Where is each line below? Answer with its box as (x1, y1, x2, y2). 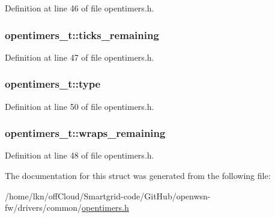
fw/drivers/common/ (5, 201, 82, 214)
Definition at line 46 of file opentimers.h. (5, 2, 154, 14)
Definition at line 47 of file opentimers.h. (5, 50, 154, 63)
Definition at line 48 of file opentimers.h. (5, 149, 154, 162)
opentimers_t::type (5, 76, 101, 91)
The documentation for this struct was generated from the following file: (5, 169, 271, 182)
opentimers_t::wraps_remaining (5, 126, 166, 141)
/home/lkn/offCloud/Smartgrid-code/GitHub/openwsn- (5, 189, 211, 202)
